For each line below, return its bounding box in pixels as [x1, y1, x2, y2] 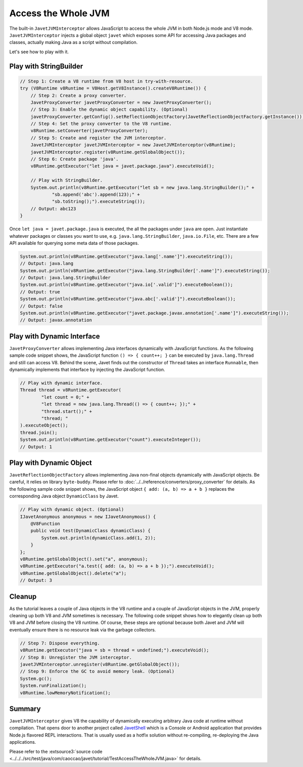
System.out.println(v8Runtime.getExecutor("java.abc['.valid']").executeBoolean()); [20, 296, 236, 302]
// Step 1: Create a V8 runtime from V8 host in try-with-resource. [20, 78, 193, 84]
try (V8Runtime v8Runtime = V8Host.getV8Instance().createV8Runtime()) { [20, 86, 207, 91]
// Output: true [20, 289, 61, 294]
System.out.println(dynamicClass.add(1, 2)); [41, 535, 156, 541]
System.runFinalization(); [20, 683, 87, 689]
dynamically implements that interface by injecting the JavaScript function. [9, 367, 165, 373]
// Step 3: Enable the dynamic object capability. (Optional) [30, 107, 188, 112]
